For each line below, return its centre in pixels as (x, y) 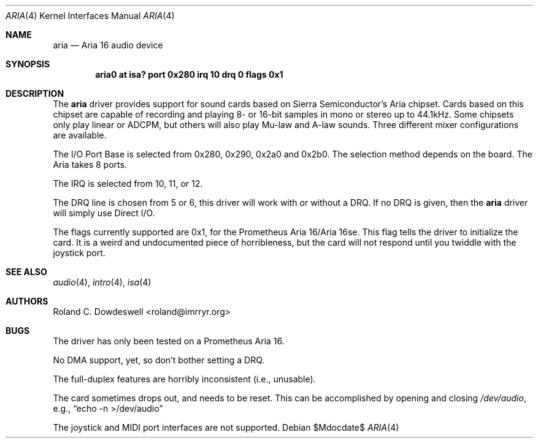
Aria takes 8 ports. (90, 165)
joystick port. (79, 253)
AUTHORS (27, 301)
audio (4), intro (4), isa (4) (102, 282)
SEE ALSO (26, 272)
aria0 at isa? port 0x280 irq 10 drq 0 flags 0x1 (189, 74)
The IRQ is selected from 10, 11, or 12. (128, 184)
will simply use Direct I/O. (104, 213)
